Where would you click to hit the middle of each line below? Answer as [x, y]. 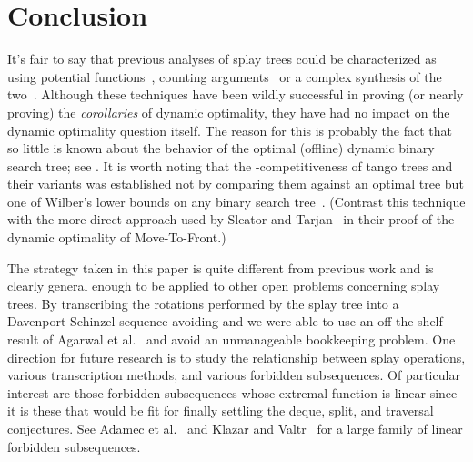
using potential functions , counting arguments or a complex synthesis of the [225, 76]
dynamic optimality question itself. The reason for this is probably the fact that [230, 130]
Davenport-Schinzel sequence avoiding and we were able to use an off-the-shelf [225, 321]
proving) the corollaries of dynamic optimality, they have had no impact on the [229, 112]
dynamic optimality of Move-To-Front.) [117, 237]
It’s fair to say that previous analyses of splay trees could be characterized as [222, 59]
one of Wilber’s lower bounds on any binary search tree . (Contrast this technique [236, 201]
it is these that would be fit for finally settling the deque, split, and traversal [221, 411]
